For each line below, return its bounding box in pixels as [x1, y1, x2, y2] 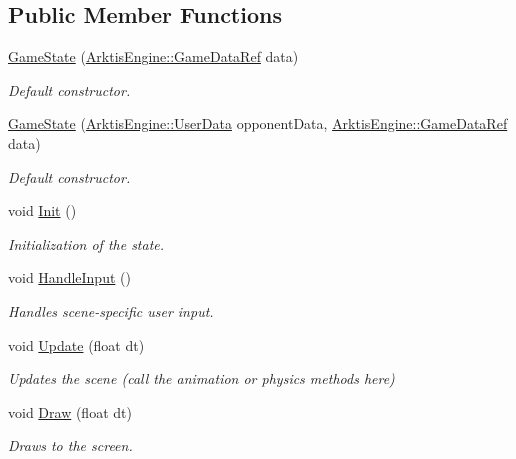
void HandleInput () [8, 267, 131, 288]
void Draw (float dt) [8, 401, 132, 422]
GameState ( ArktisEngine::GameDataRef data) [8, 46, 299, 67]
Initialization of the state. [8, 233, 165, 254]
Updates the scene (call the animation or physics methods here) [8, 368, 395, 389]
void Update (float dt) [8, 334, 145, 355]
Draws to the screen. [8, 435, 133, 456]
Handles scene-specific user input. [8, 300, 214, 321]
